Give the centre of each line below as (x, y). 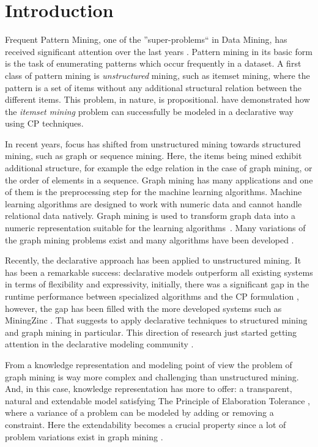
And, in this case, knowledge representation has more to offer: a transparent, (149, 389)
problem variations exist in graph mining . (84, 436)
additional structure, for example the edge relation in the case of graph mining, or (159, 168)
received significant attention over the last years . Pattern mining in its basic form (159, 51)
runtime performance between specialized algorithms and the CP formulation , (152, 296)
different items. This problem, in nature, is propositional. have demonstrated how (157, 99)
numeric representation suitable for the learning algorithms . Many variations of (155, 228)
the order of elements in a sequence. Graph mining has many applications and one (159, 179)
